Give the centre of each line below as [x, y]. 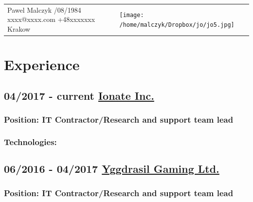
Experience [42, 64]
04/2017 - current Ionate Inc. [79, 95]
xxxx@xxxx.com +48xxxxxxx [51, 19]
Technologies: [30, 141]
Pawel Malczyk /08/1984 [44, 9]
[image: [132, 15]
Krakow [19, 28]
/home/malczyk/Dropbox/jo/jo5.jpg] [177, 25]
